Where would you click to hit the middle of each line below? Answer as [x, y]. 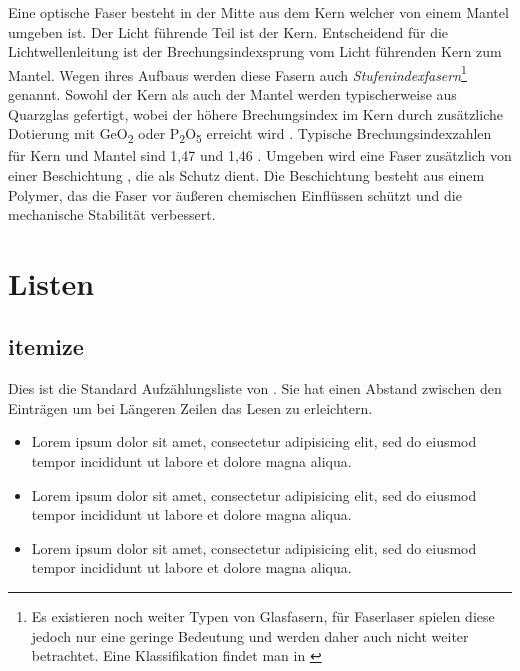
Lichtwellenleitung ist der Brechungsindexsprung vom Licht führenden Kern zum [255, 51]
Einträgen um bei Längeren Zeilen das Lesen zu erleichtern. [190, 407]
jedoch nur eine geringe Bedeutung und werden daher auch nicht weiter [250, 635]
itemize [46, 346]
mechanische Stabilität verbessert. [112, 214]
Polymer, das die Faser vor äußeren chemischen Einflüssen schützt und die [235, 194]
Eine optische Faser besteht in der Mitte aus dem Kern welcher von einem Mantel [258, 12]
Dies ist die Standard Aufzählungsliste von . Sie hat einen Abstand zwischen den [255, 388]
